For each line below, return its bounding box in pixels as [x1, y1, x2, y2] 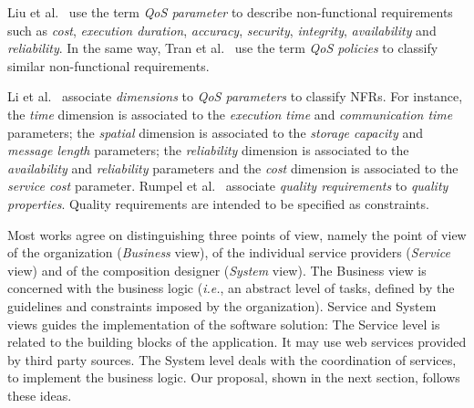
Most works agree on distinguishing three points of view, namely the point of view [7, 225, 467, 244]
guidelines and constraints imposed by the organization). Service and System [7, 296, 437, 315]
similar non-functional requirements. [7, 56, 210, 75]
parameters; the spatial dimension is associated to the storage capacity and [7, 122, 423, 141]
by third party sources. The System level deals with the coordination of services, [7, 350, 457, 369]
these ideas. [7, 385, 72, 404]
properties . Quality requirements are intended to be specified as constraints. [7, 194, 429, 213]
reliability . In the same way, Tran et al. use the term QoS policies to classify [7, 38, 438, 58]
